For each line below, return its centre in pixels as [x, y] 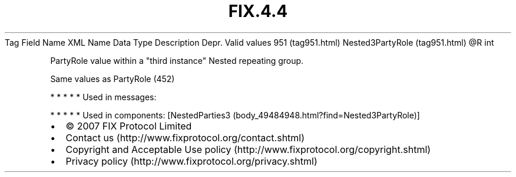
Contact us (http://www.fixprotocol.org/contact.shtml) [185, 137]
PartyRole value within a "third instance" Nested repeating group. [177, 60]
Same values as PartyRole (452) [113, 79]
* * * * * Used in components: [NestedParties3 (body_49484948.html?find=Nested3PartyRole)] [235, 115]
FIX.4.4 [258, 11]
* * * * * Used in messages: [103, 97]
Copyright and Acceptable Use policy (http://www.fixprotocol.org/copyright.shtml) [248, 149]
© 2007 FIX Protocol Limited [129, 126]
